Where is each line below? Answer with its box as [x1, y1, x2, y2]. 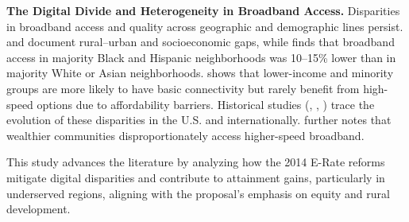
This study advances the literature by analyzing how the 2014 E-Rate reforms [6, 154, 385, 170]
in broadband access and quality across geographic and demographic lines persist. [6, 18, 403, 34]
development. [6, 201, 71, 217]
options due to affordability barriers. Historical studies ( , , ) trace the [37, 95, 375, 112]
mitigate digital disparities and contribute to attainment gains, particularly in [6, 169, 385, 185]
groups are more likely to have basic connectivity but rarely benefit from [6, 80, 360, 96]
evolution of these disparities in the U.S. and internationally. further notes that [6, 111, 392, 128]
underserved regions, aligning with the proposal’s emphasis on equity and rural [6, 185, 390, 201]
